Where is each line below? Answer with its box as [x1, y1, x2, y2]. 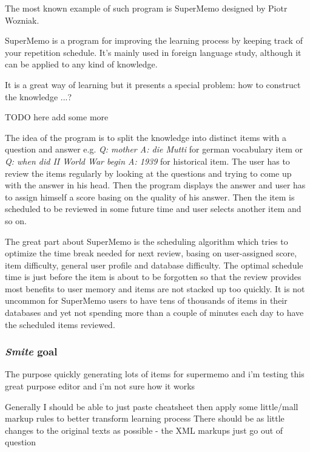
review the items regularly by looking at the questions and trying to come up [5, 166, 292, 179]
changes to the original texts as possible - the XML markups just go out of [5, 423, 283, 436]
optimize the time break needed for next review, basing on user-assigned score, [5, 247, 297, 259]
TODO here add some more [5, 111, 109, 123]
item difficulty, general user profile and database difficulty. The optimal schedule [5, 258, 303, 271]
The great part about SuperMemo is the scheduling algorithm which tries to [5, 235, 288, 247]
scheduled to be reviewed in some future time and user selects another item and [5, 202, 302, 215]
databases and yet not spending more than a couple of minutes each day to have [5, 306, 304, 319]
